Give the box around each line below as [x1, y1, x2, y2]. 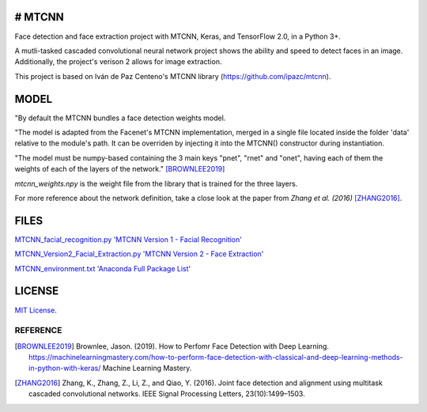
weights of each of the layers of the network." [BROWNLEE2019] [14, 164, 225, 174]
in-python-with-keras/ [28, 364, 101, 373]
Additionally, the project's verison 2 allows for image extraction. [14, 57, 222, 66]
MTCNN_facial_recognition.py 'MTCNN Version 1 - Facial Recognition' [14, 234, 243, 244]
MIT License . [14, 305, 57, 315]
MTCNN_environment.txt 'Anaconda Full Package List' [14, 263, 191, 273]
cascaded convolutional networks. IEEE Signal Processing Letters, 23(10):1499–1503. [28, 389, 305, 399]
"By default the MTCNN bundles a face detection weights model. [14, 113, 226, 123]
